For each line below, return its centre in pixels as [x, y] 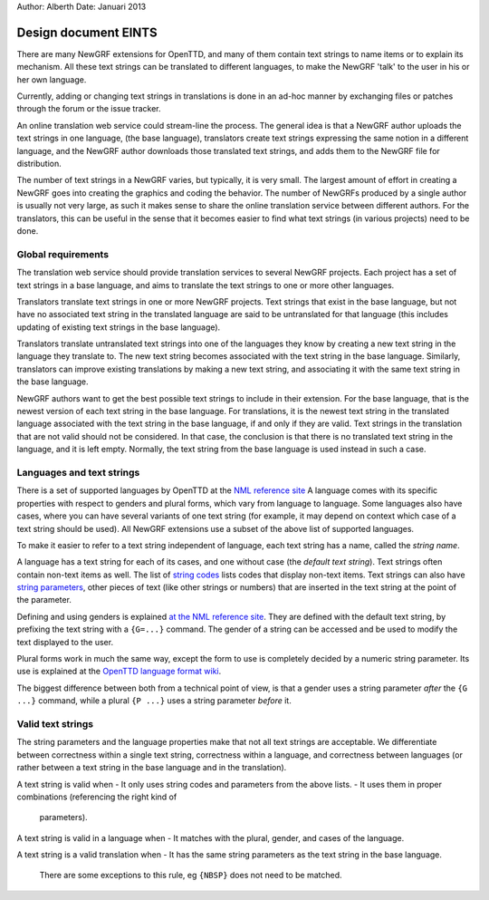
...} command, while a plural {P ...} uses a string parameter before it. [154, 701]
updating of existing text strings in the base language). [119, 327]
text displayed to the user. [65, 642]
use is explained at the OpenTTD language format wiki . [119, 672]
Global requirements [62, 254]
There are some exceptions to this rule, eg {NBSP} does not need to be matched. [191, 876]
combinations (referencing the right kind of [97, 797]
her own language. [52, 79]
